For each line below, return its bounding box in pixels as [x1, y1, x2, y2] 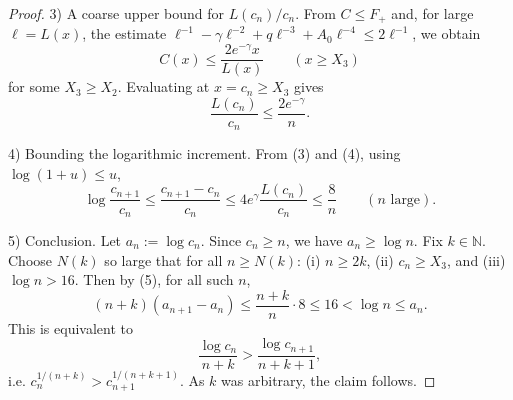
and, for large [391, 3, 474, 23]
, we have [285, 230, 343, 250]
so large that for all [104, 249, 223, 270]
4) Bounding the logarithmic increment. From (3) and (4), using [8, 143, 401, 164]
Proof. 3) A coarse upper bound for [8, 3, 224, 23]
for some [8, 76, 60, 97]
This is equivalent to [8, 317, 133, 338]
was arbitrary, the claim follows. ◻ [221, 369, 436, 390]
